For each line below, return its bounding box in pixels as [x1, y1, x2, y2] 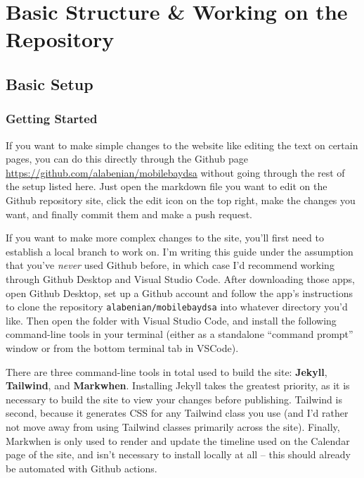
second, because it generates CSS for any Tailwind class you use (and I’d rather [6, 405, 349, 420]
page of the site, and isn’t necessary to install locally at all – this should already [6, 447, 351, 462]
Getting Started [6, 110, 98, 127]
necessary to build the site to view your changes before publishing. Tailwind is [6, 391, 342, 406]
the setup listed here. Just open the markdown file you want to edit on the [6, 179, 327, 194]
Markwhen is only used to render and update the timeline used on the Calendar [6, 433, 350, 448]
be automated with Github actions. [6, 460, 157, 475]
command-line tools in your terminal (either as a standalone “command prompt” [6, 327, 353, 341]
